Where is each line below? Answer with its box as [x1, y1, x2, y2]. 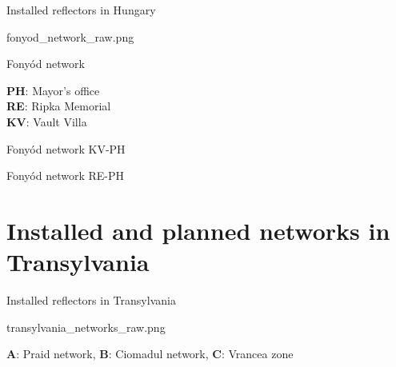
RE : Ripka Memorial [6, 98, 111, 114]
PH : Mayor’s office [6, 82, 100, 98]
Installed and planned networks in [6, 213, 390, 246]
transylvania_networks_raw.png [6, 318, 166, 335]
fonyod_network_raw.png [6, 28, 134, 45]
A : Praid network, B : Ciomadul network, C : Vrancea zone [6, 345, 294, 362]
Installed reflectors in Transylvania [6, 292, 176, 309]
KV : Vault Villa [6, 113, 87, 130]
